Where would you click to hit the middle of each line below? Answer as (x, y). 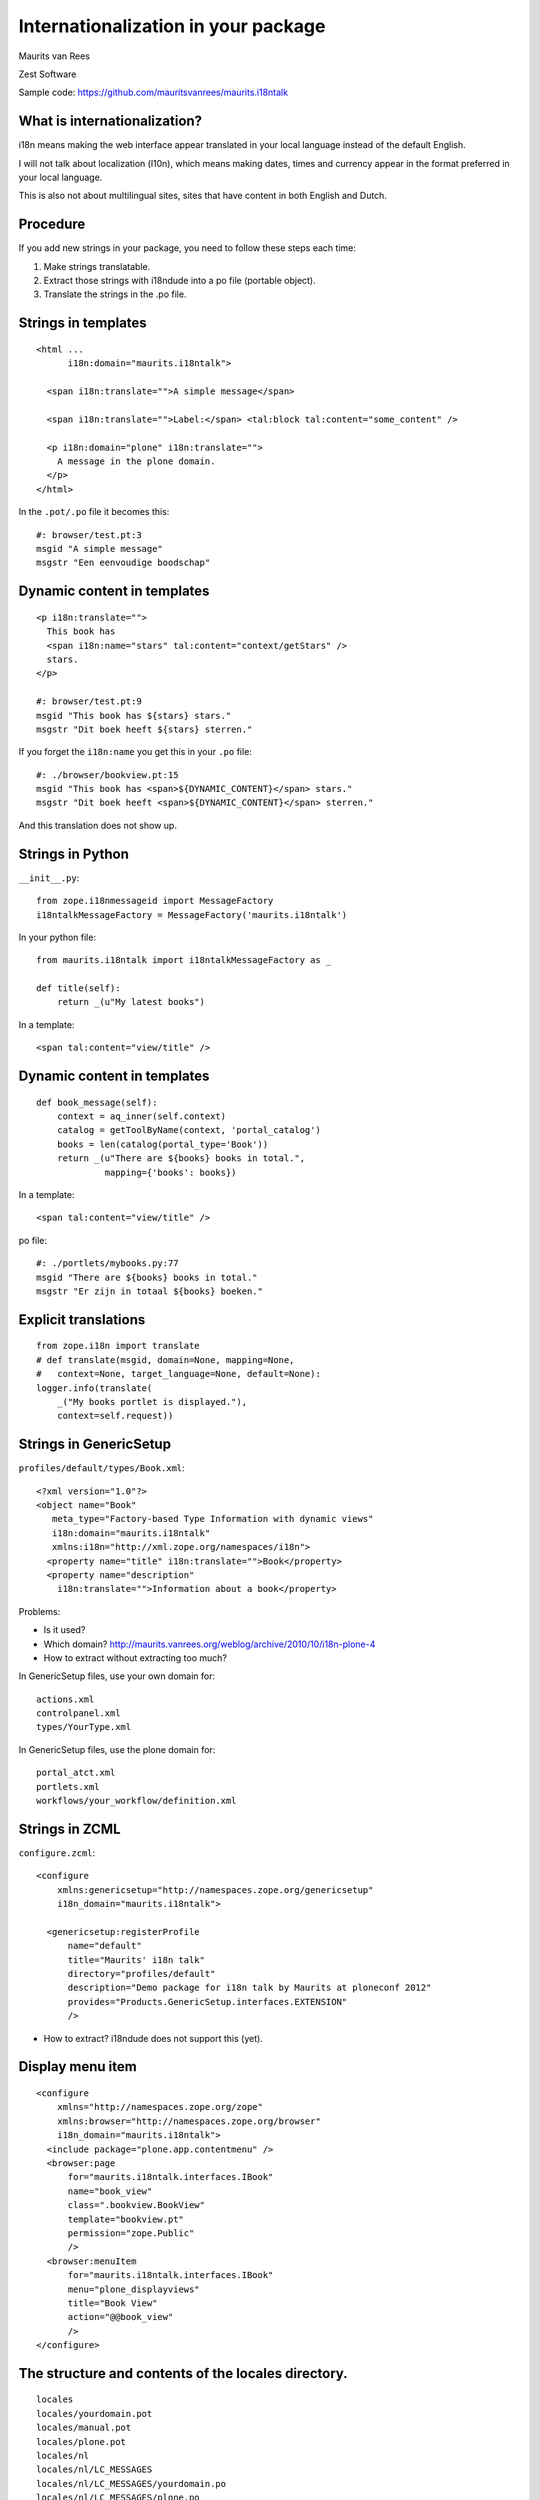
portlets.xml (68, 1786)
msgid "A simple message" (100, 548)
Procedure (52, 224)
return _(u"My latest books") (130, 1002)
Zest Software (47, 74)
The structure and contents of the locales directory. (183, 2373)
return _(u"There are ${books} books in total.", (180, 1158)
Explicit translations (82, 1319)
